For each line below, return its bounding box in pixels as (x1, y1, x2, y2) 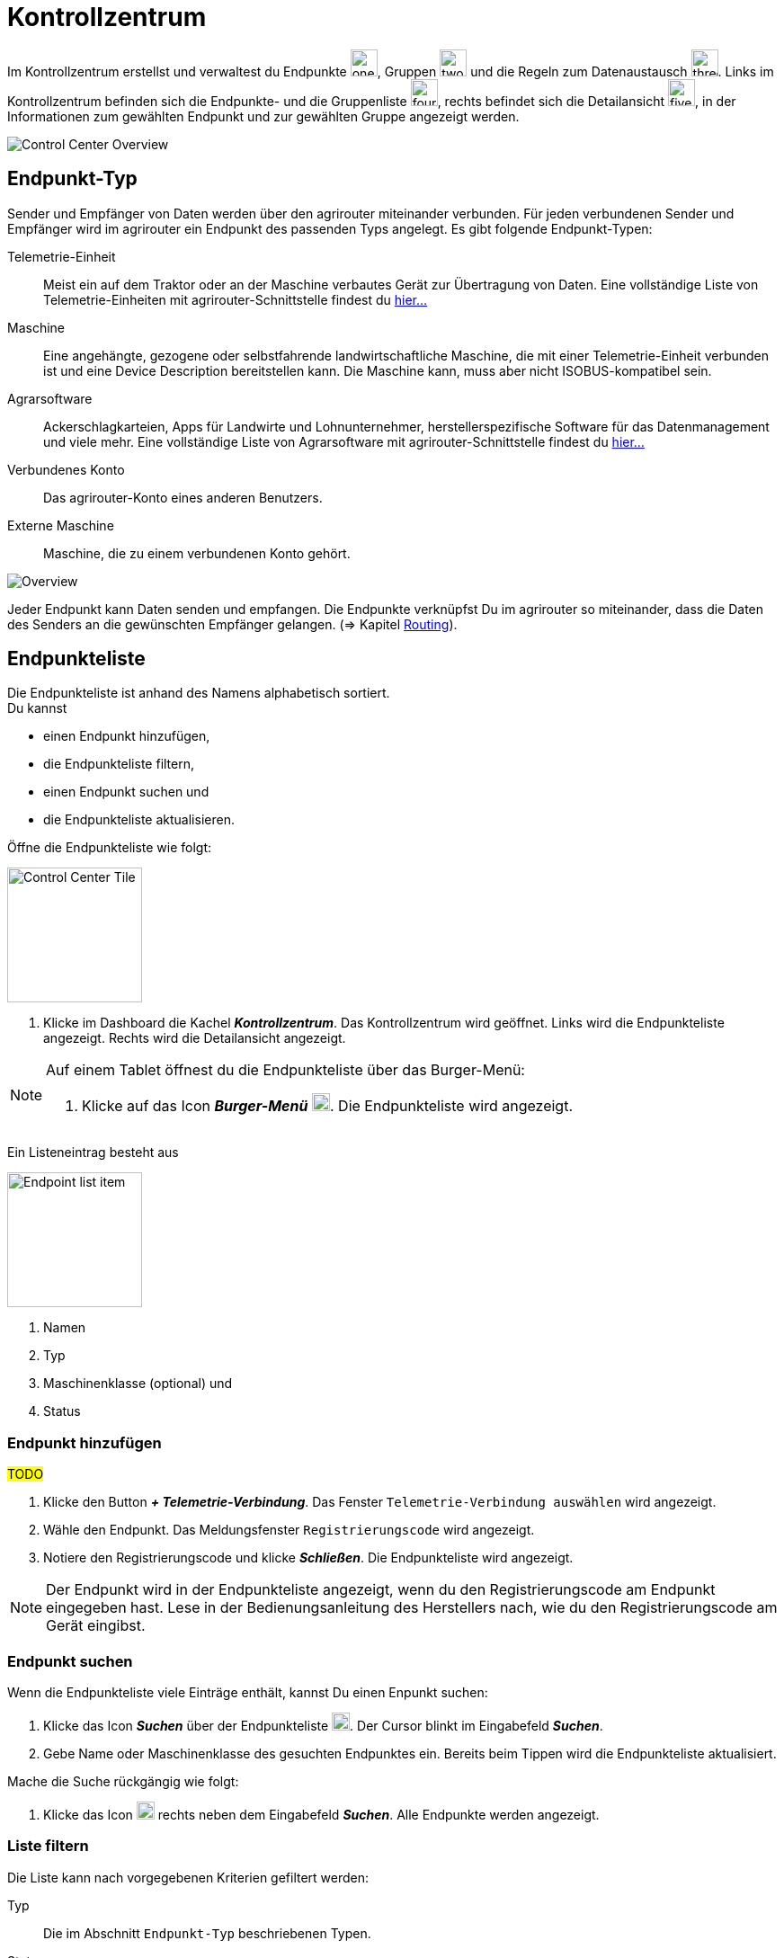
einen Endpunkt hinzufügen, (43, 728, 210, 744)
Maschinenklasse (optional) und (43, 1375, 233, 1392)
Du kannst (7, 700, 67, 716)
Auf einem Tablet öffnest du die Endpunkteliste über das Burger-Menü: (46, 1061, 525, 1080)
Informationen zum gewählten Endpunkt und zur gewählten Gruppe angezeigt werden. (7, 108, 520, 124)
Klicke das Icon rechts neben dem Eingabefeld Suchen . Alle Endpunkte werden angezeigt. (43, 1806, 600, 1822)
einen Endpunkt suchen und (43, 784, 209, 800)
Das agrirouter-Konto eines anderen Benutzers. (43, 489, 323, 505)
